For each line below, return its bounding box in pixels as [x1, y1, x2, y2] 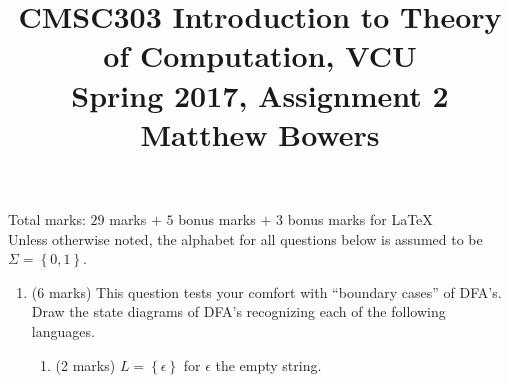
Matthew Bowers [140, 113, 380, 154]
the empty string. [215, 354, 322, 375]
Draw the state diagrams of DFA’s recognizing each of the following [31, 301, 446, 322]
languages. [31, 320, 95, 341]
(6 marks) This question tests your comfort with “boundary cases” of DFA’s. [31, 281, 502, 302]
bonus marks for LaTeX [287, 208, 433, 229]
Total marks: [8, 208, 86, 229]
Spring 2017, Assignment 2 [71, 74, 449, 115]
